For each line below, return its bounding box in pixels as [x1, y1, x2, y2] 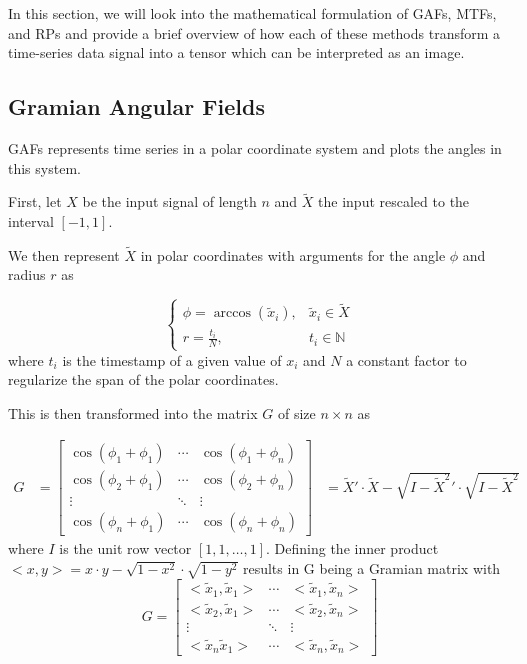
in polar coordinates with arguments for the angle [140, 244, 446, 265]
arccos [213, 306, 252, 321]
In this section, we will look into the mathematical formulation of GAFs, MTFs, [8, 3, 497, 23]
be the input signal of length [82, 191, 257, 212]
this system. [8, 157, 81, 178]
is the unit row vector [59, 538, 192, 559]
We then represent [8, 244, 120, 265]
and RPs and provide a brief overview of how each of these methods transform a [8, 22, 501, 43]
